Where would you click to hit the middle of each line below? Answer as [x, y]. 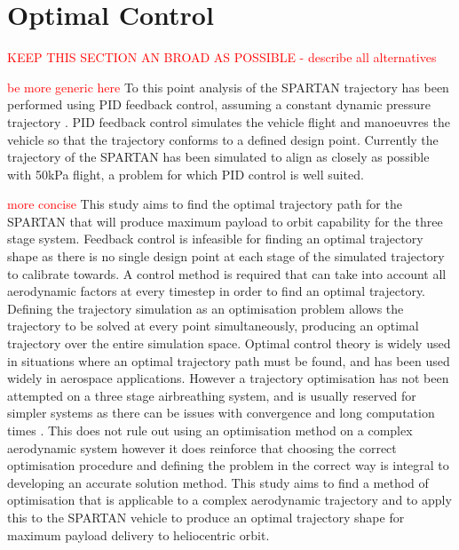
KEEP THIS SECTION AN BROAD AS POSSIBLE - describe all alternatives [222, 57]
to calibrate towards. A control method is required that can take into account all [227, 273]
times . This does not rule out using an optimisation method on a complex [210, 430]
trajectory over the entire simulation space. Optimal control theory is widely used [229, 343]
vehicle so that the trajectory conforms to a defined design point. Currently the [223, 139]
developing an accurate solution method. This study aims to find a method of [218, 482]
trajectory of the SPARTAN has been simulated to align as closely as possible [218, 157]
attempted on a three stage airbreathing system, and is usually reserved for [212, 395]
